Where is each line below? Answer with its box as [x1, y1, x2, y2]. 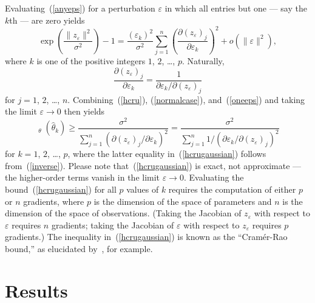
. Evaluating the [183, 171, 244, 184]
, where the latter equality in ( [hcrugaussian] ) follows [67, 147, 266, 160]
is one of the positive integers [36, 55, 146, 67]
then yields [64, 105, 105, 118]
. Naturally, [181, 55, 225, 67]
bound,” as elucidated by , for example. [5, 242, 153, 255]
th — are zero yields [9, 13, 85, 26]
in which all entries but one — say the [164, 2, 307, 14]
